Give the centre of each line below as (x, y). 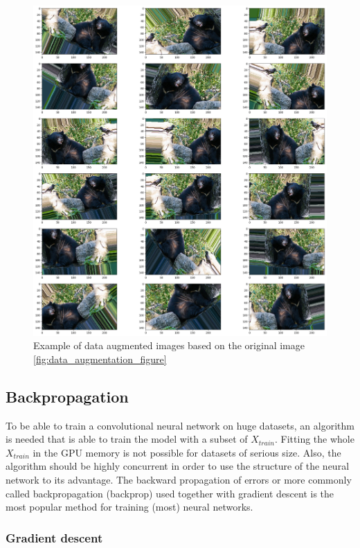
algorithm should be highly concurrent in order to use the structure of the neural (178, 466)
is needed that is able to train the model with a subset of (127, 439)
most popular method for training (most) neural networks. (129, 507)
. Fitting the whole (315, 439)
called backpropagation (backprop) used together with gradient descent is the (170, 493)
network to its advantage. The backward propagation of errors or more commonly (179, 479)
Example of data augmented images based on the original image (169, 345)
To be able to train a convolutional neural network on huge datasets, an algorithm (180, 425)
